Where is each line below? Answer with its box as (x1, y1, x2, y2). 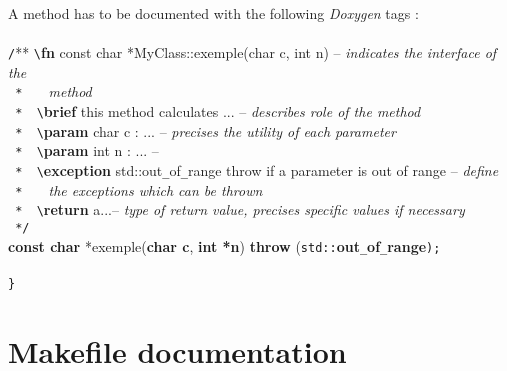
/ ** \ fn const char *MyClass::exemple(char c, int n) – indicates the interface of (8, 42, 497, 63)
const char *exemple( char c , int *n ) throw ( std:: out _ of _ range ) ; (8, 235, 441, 256)
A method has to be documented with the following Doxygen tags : (8, 3, 419, 23)
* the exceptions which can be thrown (15, 179, 263, 200)
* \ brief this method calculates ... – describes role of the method (15, 101, 421, 122)
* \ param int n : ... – (15, 140, 159, 161)
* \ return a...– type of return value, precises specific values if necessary (15, 199, 465, 220)
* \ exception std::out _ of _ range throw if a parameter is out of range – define (15, 160, 499, 181)
